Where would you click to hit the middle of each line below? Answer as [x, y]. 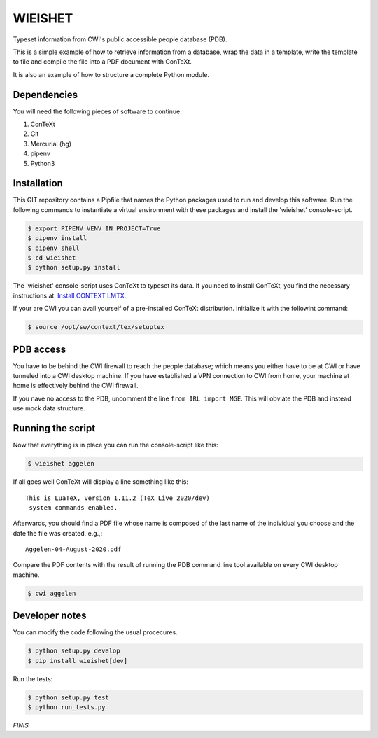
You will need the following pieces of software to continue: [97, 111]
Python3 [43, 163]
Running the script [54, 428]
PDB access [40, 349]
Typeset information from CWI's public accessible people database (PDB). [120, 39]
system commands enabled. [73, 507]
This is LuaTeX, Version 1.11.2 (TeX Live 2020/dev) [118, 498]
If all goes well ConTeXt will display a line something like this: [101, 482]
